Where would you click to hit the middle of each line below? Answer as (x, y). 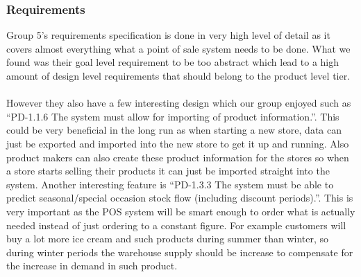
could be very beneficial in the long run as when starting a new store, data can (174, 130)
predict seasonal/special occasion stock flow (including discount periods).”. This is (180, 198)
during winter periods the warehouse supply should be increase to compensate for (180, 252)
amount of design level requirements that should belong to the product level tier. (178, 75)
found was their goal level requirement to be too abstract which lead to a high (173, 62)
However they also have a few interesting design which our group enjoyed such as (179, 103)
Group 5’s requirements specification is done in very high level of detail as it (168, 35)
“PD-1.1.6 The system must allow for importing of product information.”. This (173, 116)
